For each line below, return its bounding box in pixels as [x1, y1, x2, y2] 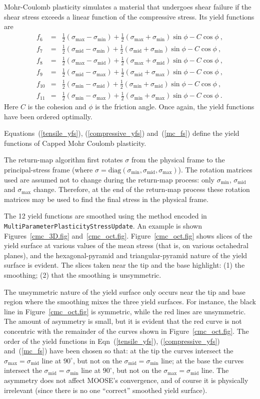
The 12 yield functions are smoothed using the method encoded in [4, 211, 207, 221]
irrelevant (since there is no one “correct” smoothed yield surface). [4, 384, 207, 395]
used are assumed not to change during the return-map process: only [4, 174, 214, 184]
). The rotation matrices [178, 164, 252, 174]
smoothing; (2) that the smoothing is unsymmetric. [4, 270, 161, 280]
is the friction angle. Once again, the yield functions [95, 101, 254, 112]
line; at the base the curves [161, 355, 244, 365]
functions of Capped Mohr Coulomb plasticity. [4, 137, 146, 148]
